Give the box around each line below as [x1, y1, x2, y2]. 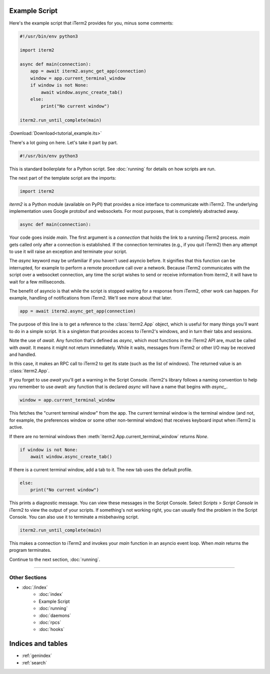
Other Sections [9, 574, 47, 581]
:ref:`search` [21, 659, 47, 665]
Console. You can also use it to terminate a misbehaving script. [9, 514, 139, 520]
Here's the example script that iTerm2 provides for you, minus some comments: [9, 20, 173, 26]
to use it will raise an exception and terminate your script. [9, 248, 127, 255]
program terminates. [9, 547, 51, 553]
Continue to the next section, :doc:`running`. [9, 556, 100, 562]
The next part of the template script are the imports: [9, 175, 116, 181]
